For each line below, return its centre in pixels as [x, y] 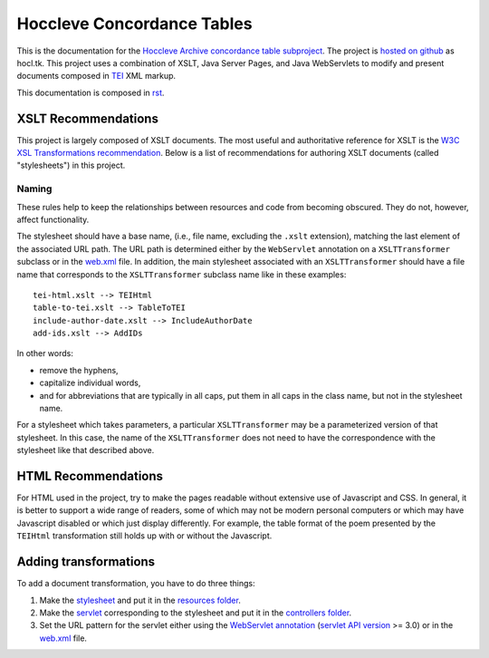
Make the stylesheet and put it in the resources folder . [140, 600]
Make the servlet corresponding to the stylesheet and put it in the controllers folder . [196, 613]
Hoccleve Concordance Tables [134, 24]
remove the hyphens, [79, 370]
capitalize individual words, [90, 383]
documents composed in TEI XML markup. [96, 76]
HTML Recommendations [90, 476]
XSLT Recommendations [87, 118]
